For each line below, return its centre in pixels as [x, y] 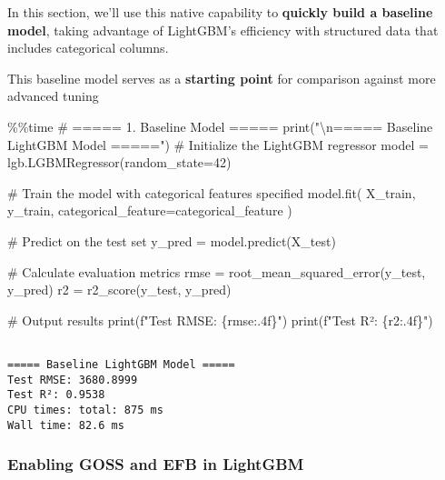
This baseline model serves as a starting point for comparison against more [222, 78]
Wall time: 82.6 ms [66, 425]
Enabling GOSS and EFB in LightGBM [156, 464]
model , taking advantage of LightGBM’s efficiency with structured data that [223, 30]
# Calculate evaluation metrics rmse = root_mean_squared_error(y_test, [217, 271]
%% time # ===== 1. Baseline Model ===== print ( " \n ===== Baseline [220, 126]
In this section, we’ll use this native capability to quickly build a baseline [220, 12]
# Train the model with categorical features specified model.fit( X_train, [212, 192]
